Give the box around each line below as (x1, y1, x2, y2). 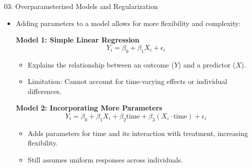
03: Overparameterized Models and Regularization (4, 1, 158, 11)
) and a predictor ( (178, 59, 235, 69)
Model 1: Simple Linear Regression (15, 34, 139, 45)
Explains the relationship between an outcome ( (27, 59, 174, 69)
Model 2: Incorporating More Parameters (15, 102, 162, 113)
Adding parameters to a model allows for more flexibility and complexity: (15, 17, 241, 28)
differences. (27, 85, 61, 96)
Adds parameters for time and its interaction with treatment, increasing (27, 127, 248, 138)
